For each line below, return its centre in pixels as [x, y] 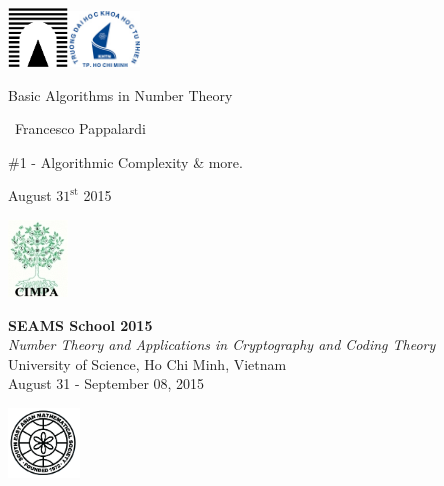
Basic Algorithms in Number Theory [120, 94]
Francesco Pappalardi [80, 128]
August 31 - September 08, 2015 [106, 383]
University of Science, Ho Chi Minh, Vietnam [147, 363]
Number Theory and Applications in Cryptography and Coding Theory [222, 344]
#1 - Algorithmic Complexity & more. [125, 161]
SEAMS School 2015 [80, 324]
